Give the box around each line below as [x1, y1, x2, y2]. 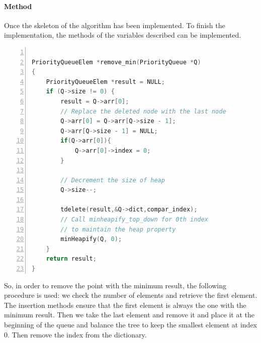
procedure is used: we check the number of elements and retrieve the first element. [4, 290, 257, 300]
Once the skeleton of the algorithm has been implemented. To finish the [4, 20, 225, 30]
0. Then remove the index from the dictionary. [4, 329, 147, 339]
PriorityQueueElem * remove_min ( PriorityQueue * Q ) [32, 58, 201, 66]
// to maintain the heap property [60, 225, 176, 233]
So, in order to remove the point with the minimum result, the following [4, 280, 227, 290]
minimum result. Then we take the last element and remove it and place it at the [4, 309, 254, 320]
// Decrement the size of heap [60, 176, 165, 184]
